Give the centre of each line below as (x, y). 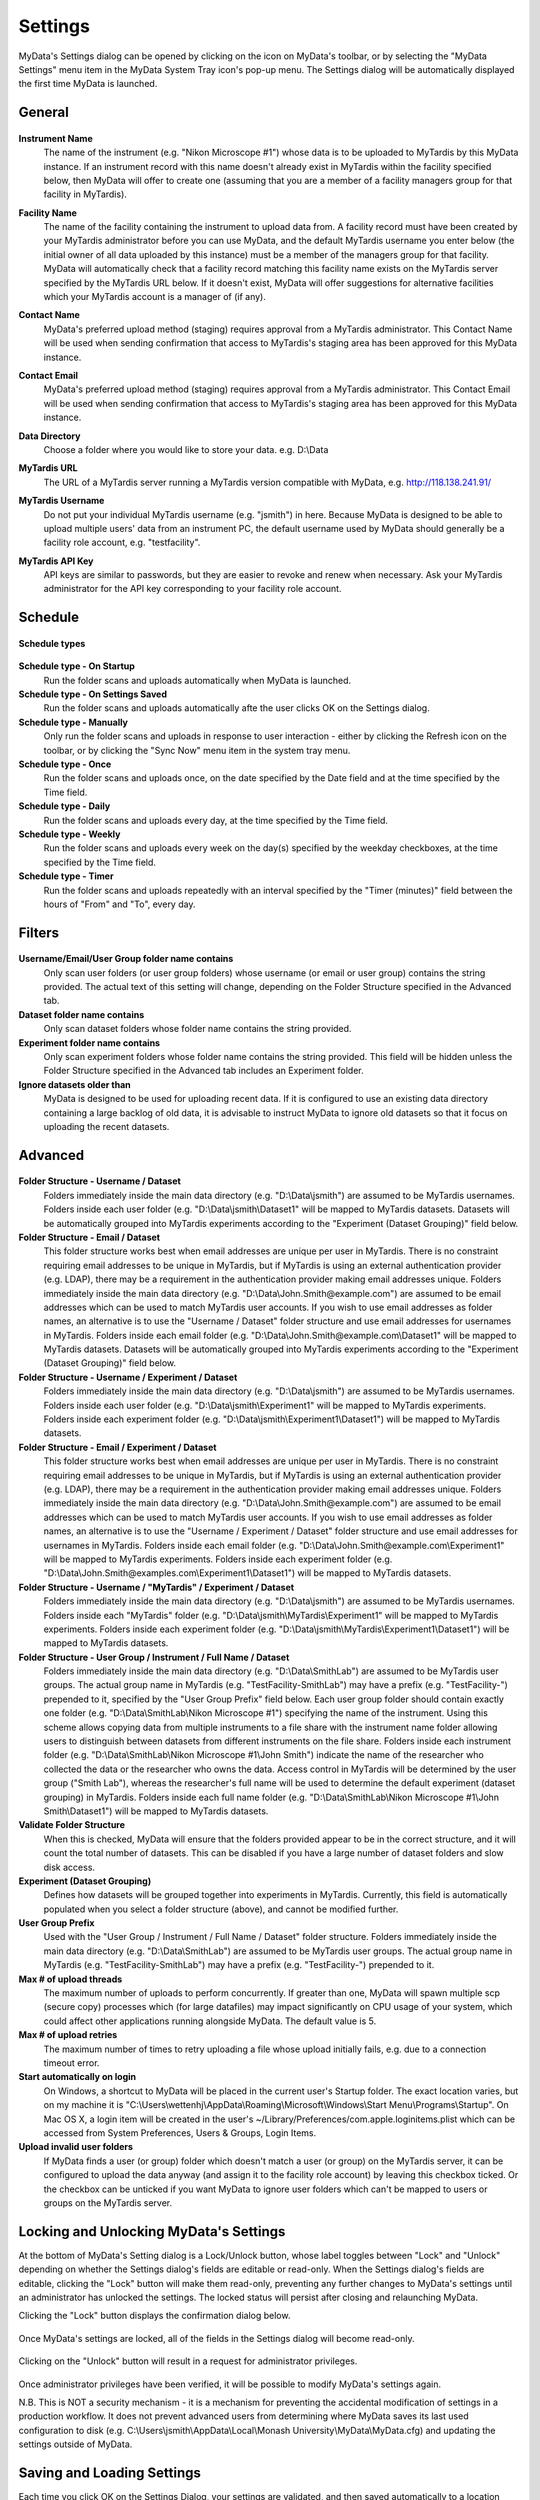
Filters (39, 932)
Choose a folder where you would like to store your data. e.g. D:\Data (186, 449)
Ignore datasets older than (75, 1084)
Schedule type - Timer (66, 876)
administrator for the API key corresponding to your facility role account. (192, 589)
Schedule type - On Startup (76, 666)
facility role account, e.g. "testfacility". (122, 542)
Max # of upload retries (68, 2035)
